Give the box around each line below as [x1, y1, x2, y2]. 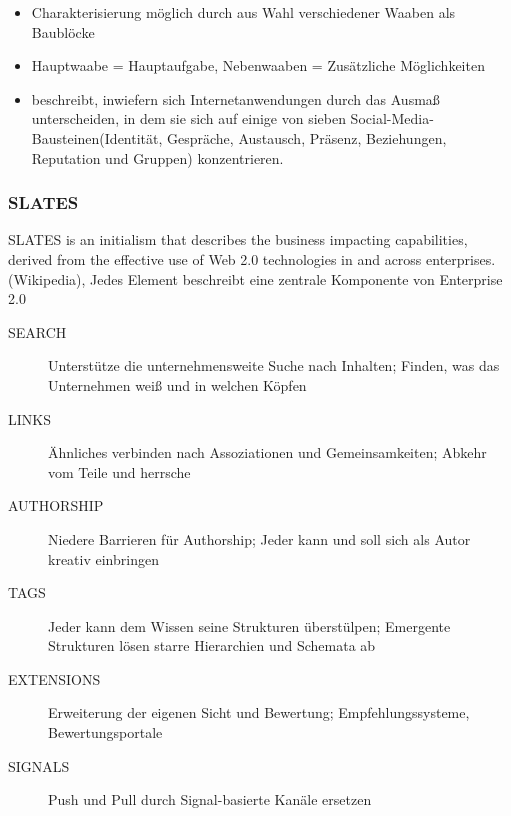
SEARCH [8, 321, 67, 342]
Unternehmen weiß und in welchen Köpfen [48, 374, 307, 395]
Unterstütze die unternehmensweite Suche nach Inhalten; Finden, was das [48, 355, 500, 376]
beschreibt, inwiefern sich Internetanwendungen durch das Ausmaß [31, 88, 440, 109]
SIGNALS [8, 755, 70, 776]
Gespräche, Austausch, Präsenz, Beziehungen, [167, 127, 447, 148]
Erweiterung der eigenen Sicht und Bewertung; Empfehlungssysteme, [48, 702, 470, 723]
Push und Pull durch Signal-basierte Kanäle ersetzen [48, 789, 372, 810]
